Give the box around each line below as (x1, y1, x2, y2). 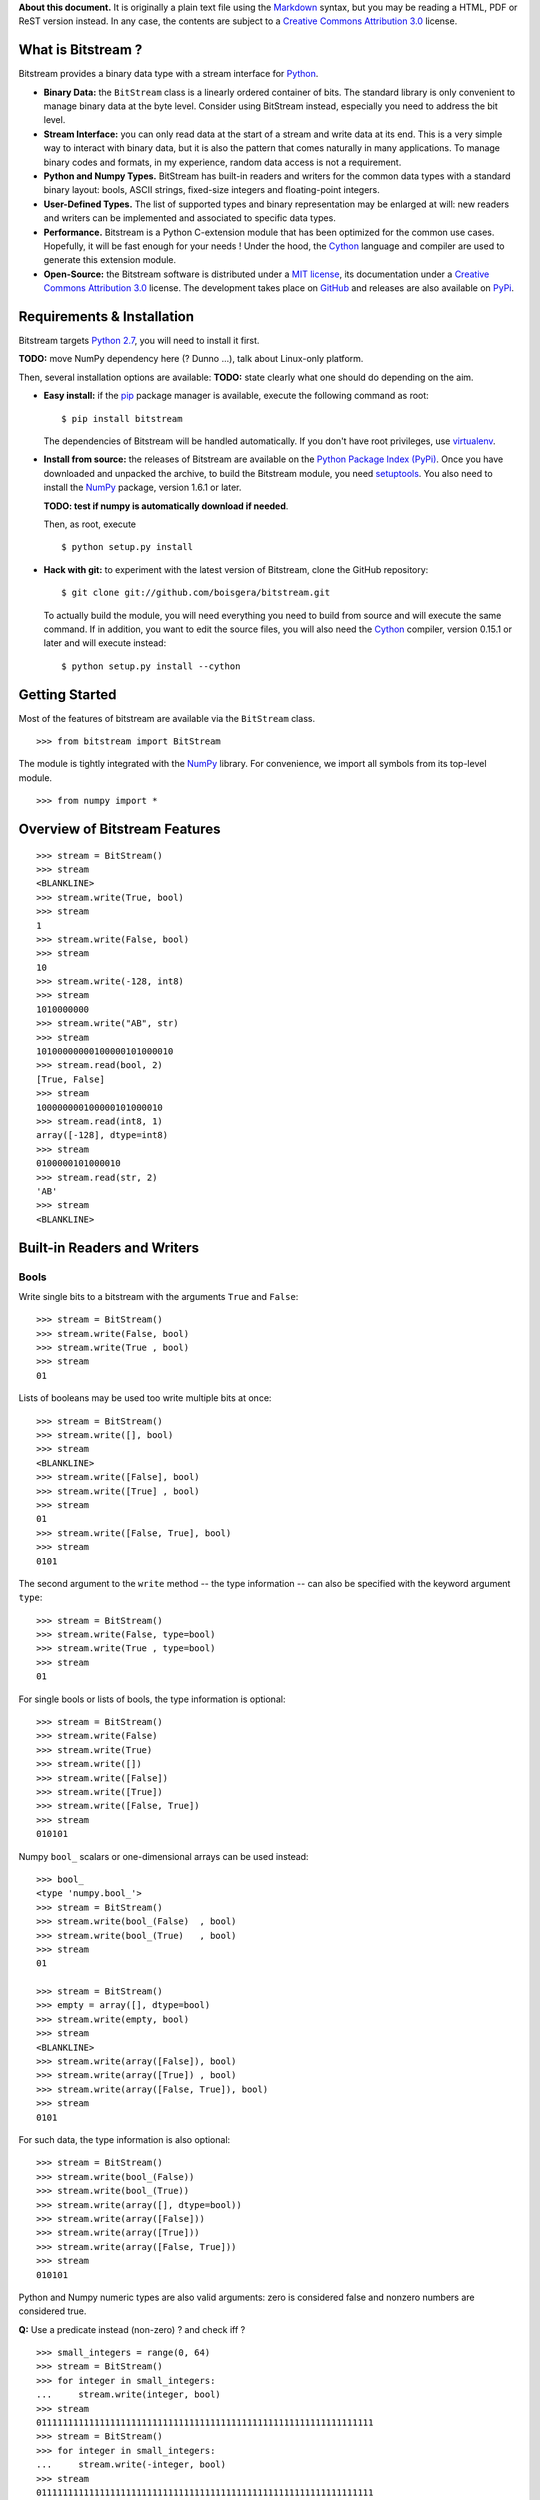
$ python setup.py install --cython (61, 660, 241, 672)
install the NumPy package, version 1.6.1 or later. (43, 481, 242, 494)
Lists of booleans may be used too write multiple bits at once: (18, 1392, 272, 1404)
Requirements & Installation (18, 308, 195, 325)
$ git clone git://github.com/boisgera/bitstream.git (61, 587, 330, 599)
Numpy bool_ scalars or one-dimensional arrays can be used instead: (18, 1850, 309, 1862)
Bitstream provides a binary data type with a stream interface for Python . (18, 68, 319, 80)
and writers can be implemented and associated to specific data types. (43, 212, 337, 224)
